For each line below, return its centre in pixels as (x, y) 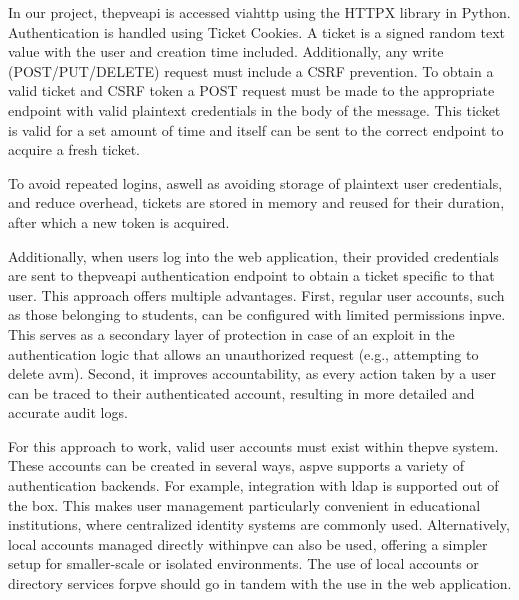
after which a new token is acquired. (119, 221)
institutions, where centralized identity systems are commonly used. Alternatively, (259, 524)
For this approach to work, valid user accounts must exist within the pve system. (253, 445)
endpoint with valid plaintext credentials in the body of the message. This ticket (254, 109)
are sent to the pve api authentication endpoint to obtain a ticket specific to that (251, 275)
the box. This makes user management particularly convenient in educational (244, 504)
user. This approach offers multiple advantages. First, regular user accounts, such (256, 294)
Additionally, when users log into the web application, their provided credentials (253, 255)
